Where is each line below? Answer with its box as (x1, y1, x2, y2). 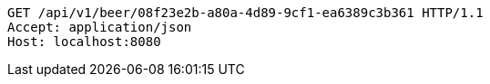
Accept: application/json (7, 20, 192, 34)
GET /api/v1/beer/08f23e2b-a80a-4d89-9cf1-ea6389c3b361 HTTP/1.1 (7, 5, 484, 20)
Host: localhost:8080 (7, 34, 161, 49)
